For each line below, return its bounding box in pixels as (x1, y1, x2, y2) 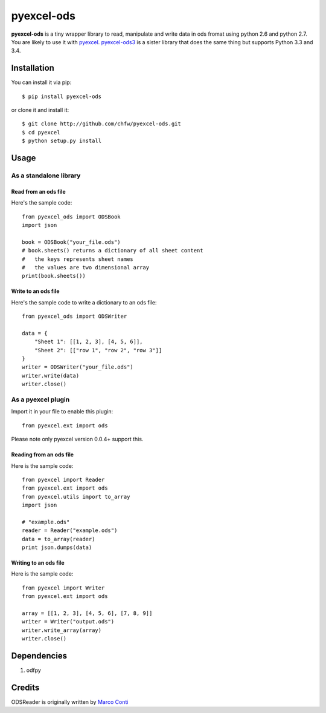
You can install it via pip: (11, 79, 72, 86)
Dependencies (11, 651, 68, 661)
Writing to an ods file (11, 559, 65, 567)
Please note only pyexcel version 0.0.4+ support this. (11, 436, 144, 443)
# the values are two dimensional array (22, 264, 150, 271)
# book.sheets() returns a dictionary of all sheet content (22, 247, 203, 254)
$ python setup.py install (22, 137, 102, 145)
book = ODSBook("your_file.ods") (22, 238, 121, 245)
